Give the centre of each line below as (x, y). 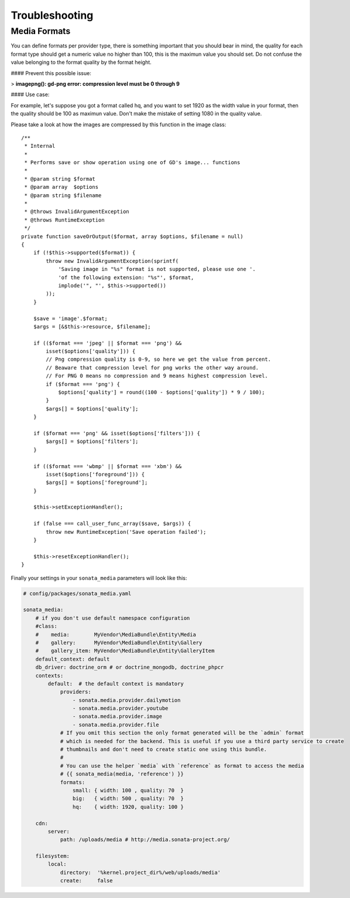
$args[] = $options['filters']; (92, 442)
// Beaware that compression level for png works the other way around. (152, 367)
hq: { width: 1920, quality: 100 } (128, 807)
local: (57, 864)
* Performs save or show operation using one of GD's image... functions (132, 162)
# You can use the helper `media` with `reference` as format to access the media (182, 766)
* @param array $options (61, 187)
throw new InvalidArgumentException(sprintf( (112, 261)
